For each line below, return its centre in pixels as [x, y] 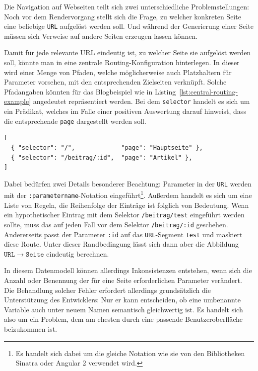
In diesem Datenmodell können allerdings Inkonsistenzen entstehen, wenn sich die [128, 270]
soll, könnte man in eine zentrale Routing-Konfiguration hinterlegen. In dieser [122, 62]
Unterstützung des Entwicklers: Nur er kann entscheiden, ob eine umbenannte [123, 300]
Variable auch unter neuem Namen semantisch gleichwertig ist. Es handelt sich [124, 309]
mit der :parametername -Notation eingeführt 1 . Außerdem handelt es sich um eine [128, 194]
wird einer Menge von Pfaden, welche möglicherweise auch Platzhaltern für [118, 72]
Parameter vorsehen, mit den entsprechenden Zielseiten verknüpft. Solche [115, 82]
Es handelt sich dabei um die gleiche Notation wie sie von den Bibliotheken [130, 353]
